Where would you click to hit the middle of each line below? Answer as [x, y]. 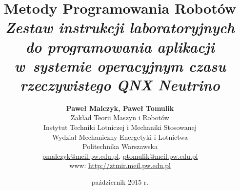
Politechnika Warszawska [120, 146]
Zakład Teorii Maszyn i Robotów [120, 117]
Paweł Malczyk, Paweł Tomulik [120, 108]
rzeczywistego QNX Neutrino [120, 84]
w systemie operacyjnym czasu [120, 65]
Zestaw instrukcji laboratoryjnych [120, 27]
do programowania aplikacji [120, 46]
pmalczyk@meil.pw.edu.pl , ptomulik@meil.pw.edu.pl [120, 156]
